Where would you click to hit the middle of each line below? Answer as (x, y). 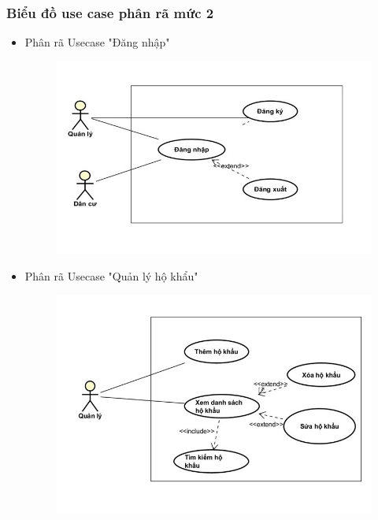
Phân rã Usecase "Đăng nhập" (97, 42)
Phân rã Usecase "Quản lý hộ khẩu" (111, 275)
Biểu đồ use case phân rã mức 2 (110, 12)
